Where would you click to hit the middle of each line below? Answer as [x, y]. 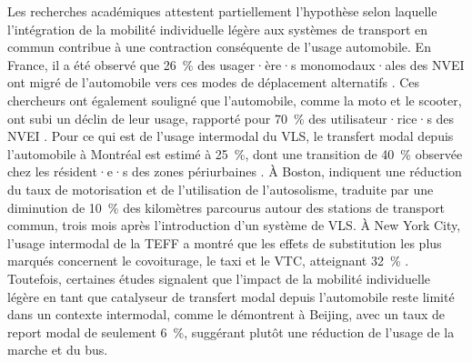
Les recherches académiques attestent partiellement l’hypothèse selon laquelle [222, 11]
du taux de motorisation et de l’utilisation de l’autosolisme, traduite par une [221, 189]
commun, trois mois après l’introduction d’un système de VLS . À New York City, [234, 225]
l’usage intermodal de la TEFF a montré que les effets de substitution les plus [225, 242]
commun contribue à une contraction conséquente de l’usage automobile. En [219, 47]
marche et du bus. [58, 350]
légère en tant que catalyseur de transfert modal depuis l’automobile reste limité [231, 296]
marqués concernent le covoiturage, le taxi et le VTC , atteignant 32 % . [208, 261]
